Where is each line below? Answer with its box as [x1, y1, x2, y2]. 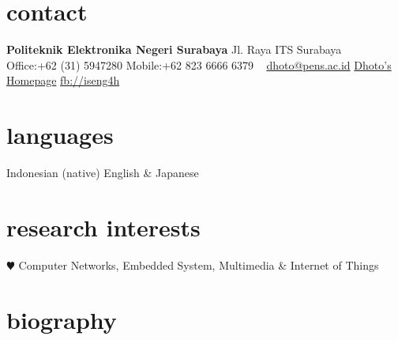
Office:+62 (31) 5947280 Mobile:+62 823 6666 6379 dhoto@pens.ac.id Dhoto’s [6, 56, 392, 73]
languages [6, 119, 114, 151]
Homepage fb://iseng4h [6, 72, 120, 89]
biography [6, 303, 117, 335]
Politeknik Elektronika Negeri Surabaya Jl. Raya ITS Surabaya [6, 41, 342, 58]
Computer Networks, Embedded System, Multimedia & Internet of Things [18, 256, 379, 273]
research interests [6, 210, 201, 243]
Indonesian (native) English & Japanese [6, 164, 199, 181]
